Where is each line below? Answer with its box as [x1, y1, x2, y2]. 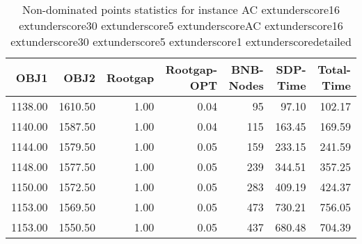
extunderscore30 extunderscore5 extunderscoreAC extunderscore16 [19, 17, 343, 33]
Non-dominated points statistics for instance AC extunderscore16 [22, 1, 340, 17]
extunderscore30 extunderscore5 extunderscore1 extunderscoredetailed [10, 33, 352, 49]
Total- [317, 61, 351, 77]
